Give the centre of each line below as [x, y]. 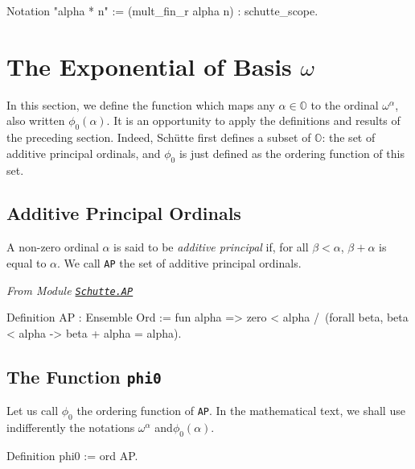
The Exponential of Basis [149, 66]
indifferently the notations [71, 427]
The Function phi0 [84, 376]
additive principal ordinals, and [84, 153]
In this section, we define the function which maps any [141, 104]
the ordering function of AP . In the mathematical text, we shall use [241, 411]
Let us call [33, 411]
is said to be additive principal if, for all [211, 247]
